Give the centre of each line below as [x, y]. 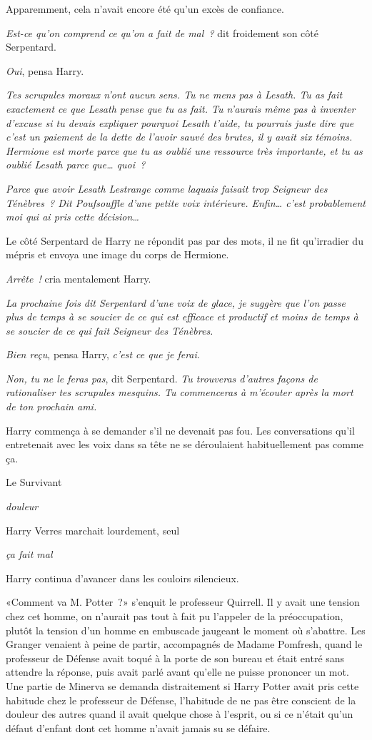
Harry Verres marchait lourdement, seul [93, 530]
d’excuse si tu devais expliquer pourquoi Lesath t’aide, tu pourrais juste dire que [180, 122]
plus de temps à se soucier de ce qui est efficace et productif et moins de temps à [182, 316]
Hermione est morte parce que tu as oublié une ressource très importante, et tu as [184, 150]
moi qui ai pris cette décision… [72, 217]
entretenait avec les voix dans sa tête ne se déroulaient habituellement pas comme [185, 444]
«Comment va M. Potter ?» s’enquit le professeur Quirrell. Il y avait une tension [183, 602]
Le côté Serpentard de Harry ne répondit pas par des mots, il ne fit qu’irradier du [185, 240]
